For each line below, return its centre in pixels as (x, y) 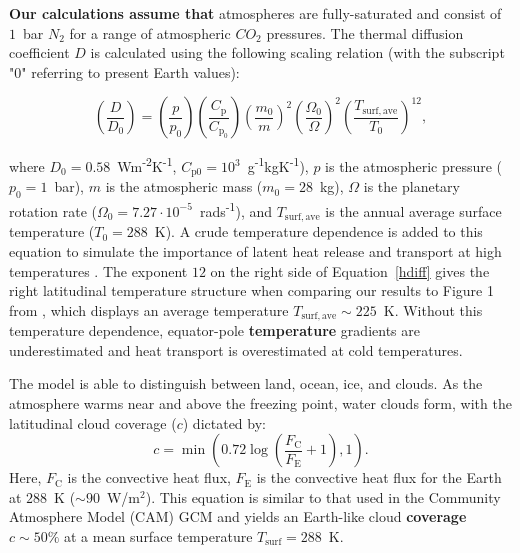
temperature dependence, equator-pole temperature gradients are (214, 330)
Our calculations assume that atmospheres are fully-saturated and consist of (255, 13)
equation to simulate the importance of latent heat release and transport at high (255, 250)
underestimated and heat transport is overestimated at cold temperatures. (236, 349)
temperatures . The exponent (98, 270)
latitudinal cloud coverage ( (93, 422)
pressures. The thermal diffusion (365, 32)
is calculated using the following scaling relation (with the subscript (297, 52)
